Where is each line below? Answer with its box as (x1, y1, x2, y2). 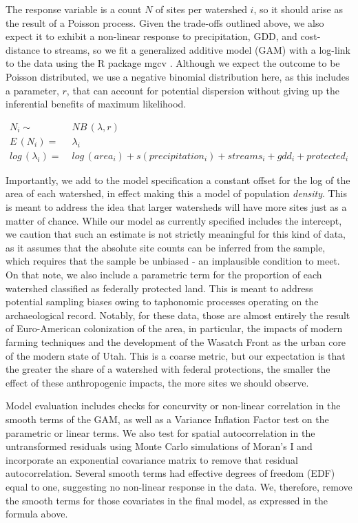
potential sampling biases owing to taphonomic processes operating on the (6, 294, 319, 309)
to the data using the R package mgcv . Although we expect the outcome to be (6, 56, 340, 70)
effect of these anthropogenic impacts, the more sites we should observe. (6, 375, 309, 389)
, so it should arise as (253, 2, 343, 16)
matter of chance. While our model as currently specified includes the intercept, (6, 213, 342, 227)
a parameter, (6, 83, 59, 97)
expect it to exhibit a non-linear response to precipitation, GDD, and (6, 29, 297, 43)
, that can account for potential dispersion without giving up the (66, 83, 340, 97)
